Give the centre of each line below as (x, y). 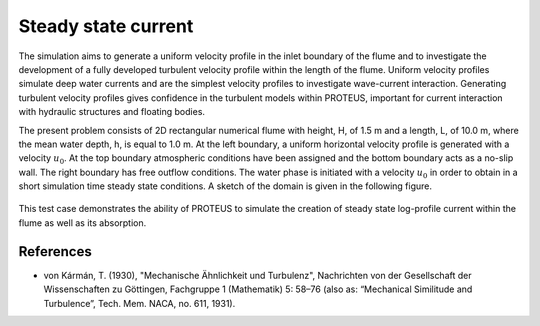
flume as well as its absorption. (82, 222)
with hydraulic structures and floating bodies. (111, 112)
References (55, 251)
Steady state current (106, 26)
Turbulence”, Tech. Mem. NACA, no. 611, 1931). (139, 303)
